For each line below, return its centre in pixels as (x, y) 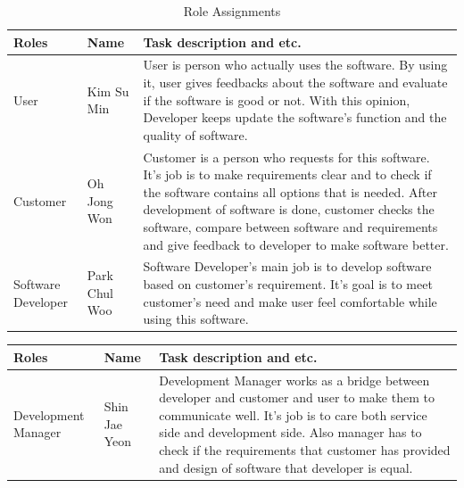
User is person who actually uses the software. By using (295, 65)
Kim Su (108, 91)
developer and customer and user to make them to (297, 397)
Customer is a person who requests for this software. (286, 157)
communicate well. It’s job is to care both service (293, 414)
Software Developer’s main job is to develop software (287, 266)
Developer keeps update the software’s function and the (295, 117)
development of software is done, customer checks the (289, 209)
